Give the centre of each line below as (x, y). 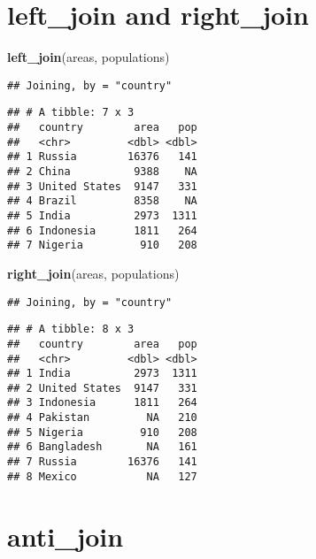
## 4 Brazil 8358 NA (102, 201)
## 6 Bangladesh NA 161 (102, 447)
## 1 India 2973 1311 (102, 374)
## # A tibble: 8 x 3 (71, 329)
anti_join (66, 536)
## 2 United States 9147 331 (102, 388)
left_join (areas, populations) (89, 57)
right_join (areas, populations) (93, 273)
